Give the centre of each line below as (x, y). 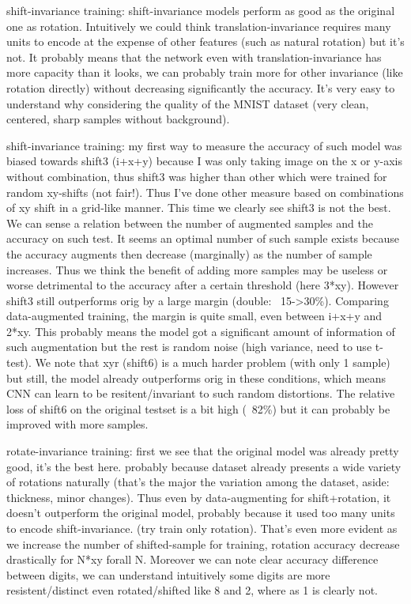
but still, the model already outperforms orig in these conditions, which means (196, 377)
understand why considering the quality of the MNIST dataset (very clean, (188, 103)
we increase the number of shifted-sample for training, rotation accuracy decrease (203, 544)
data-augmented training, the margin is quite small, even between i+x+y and (194, 316)
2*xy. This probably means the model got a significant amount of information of (201, 331)
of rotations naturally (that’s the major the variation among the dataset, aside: (198, 482)
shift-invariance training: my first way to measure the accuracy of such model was (204, 145)
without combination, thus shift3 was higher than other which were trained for (197, 176)
